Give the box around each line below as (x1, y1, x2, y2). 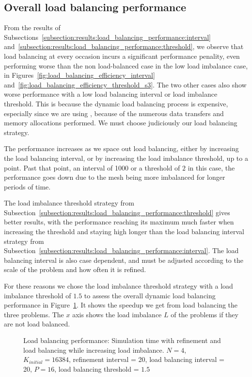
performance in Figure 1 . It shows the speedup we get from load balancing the (4, 300, 238, 310)
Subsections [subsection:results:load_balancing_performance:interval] (4, 32, 211, 42)
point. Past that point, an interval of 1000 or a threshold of (4, 162, 180, 172)
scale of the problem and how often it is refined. (4, 264, 146, 274)
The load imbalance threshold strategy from (4, 198, 134, 208)
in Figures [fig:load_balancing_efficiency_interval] (4, 70, 155, 80)
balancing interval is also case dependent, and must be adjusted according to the (4, 255, 243, 265)
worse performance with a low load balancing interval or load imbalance (4, 89, 218, 99)
